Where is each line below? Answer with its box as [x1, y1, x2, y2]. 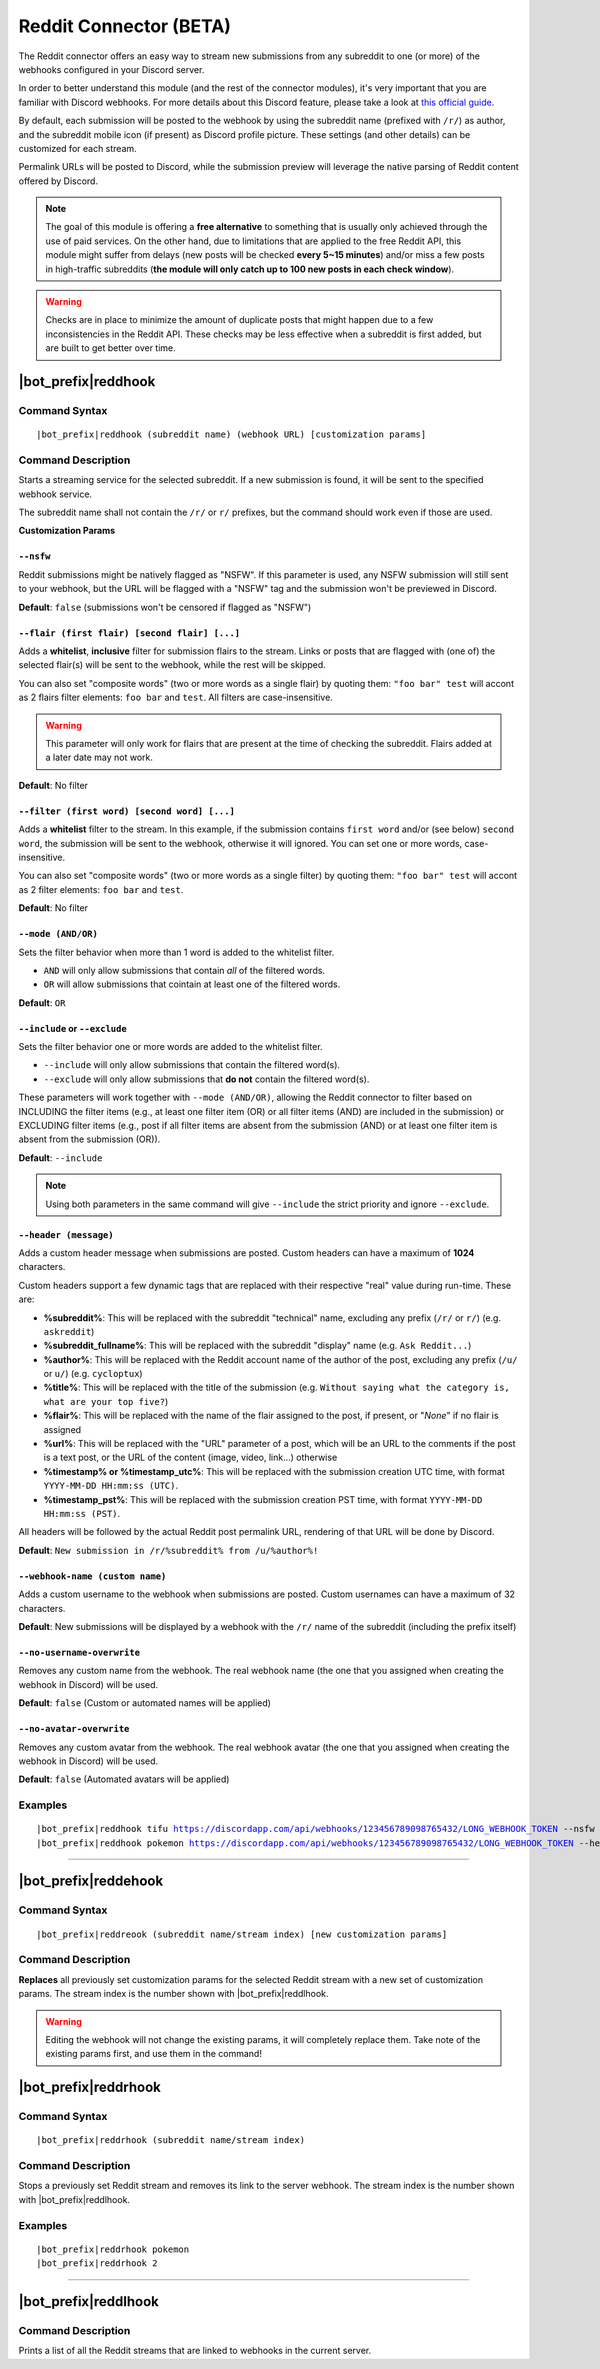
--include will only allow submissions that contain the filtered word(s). [43, 1059, 340, 1071]
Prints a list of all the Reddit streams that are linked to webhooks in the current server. [18, 2345, 372, 2357]
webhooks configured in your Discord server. [18, 63, 205, 75]
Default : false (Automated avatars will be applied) [18, 1773, 230, 1785]
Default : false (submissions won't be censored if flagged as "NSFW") [18, 601, 312, 613]
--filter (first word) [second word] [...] [18, 805, 235, 817]
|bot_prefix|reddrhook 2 [36, 2258, 158, 2269]
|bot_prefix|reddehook [18, 1873, 164, 1890]
